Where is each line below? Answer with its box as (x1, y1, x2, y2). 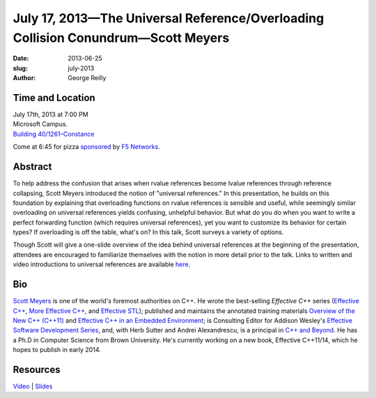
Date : (13, 54, 29, 63)
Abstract (13, 161, 52, 173)
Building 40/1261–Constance (13, 130, 95, 138)
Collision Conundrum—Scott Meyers (13, 30, 230, 45)
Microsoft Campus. (13, 120, 68, 128)
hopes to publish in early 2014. (13, 346, 101, 354)
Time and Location (13, 91, 95, 104)
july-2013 (68, 63, 95, 72)
